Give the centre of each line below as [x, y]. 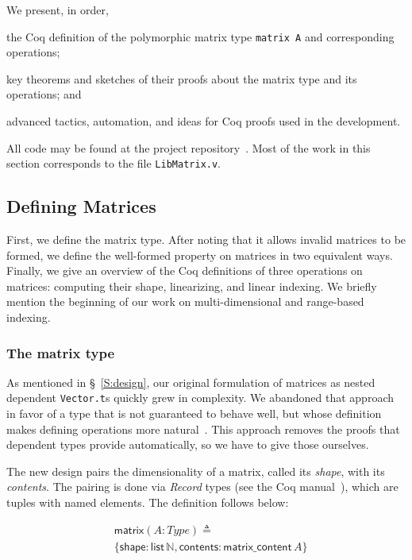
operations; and [44, 94]
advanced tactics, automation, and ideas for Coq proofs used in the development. [204, 121]
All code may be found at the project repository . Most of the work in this [189, 147]
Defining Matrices [81, 206]
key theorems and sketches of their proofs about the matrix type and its [182, 78]
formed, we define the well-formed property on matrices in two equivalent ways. [200, 255]
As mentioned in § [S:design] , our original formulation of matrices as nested [191, 382]
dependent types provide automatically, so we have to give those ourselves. [188, 444]
